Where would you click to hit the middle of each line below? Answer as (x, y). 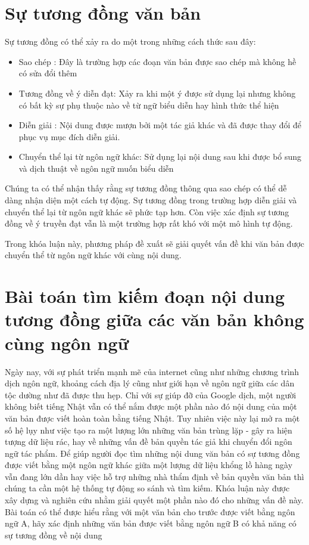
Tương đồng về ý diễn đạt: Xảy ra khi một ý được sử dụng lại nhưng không (157, 93)
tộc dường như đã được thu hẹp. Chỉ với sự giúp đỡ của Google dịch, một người (151, 394)
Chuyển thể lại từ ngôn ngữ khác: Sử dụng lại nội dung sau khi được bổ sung (160, 157)
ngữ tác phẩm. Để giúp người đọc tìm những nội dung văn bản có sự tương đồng (152, 453)
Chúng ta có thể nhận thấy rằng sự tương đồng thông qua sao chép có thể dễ (146, 188)
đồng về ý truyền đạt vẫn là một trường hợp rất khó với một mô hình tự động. (149, 223)
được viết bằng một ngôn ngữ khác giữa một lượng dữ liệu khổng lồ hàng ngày (149, 465)
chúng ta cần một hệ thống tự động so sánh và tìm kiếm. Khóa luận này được (147, 488)
